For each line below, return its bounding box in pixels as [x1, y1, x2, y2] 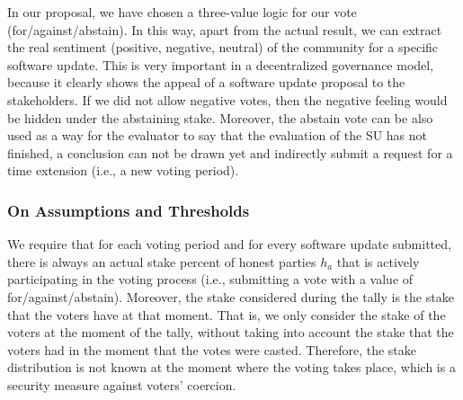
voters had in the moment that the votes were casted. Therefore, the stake [7, 340, 416, 359]
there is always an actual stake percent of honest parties [7, 252, 316, 271]
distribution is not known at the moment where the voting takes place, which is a [7, 358, 456, 377]
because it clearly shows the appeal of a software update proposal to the [7, 73, 405, 92]
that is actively [336, 252, 420, 271]
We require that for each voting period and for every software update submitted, [7, 235, 451, 253]
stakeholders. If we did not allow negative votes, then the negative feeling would [7, 90, 448, 109]
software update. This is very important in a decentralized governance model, [7, 55, 434, 74]
